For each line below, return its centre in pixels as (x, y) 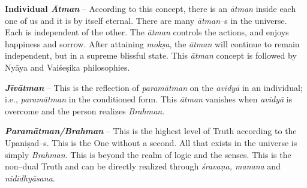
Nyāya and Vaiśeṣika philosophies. (67, 67)
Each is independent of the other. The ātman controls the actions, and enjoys (147, 32)
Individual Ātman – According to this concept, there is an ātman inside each (151, 8)
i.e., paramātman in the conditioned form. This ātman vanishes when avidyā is (149, 99)
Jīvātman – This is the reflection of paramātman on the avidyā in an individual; (154, 87)
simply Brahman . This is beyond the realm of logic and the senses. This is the (148, 154)
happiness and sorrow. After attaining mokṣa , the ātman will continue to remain (152, 43)
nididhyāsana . (30, 178)
